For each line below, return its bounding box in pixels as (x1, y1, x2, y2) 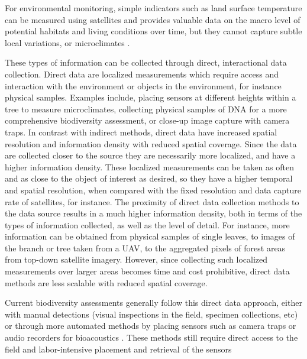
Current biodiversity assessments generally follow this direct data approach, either (5, 296, 302, 309)
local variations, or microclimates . (5, 36, 130, 48)
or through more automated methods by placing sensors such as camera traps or (5, 319, 296, 332)
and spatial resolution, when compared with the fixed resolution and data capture (5, 183, 301, 196)
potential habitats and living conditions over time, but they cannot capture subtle (5, 25, 302, 37)
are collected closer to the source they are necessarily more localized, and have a (5, 149, 296, 161)
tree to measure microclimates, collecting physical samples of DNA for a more (5, 102, 287, 115)
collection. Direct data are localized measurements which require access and (5, 67, 279, 80)
